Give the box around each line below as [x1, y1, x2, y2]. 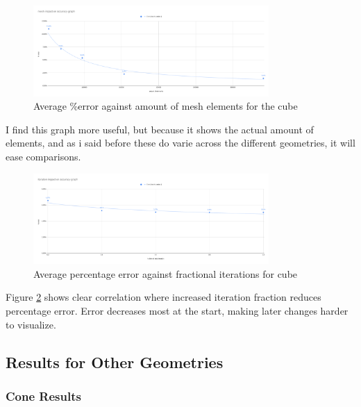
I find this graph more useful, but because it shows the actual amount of [6, 122, 314, 136]
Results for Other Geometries [6, 351, 224, 372]
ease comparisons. [6, 149, 81, 163]
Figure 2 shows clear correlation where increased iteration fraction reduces [6, 290, 321, 304]
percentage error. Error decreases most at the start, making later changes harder [6, 304, 349, 317]
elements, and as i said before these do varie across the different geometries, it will [6, 135, 355, 150]
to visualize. [6, 317, 56, 331]
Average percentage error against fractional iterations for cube [33, 266, 298, 281]
